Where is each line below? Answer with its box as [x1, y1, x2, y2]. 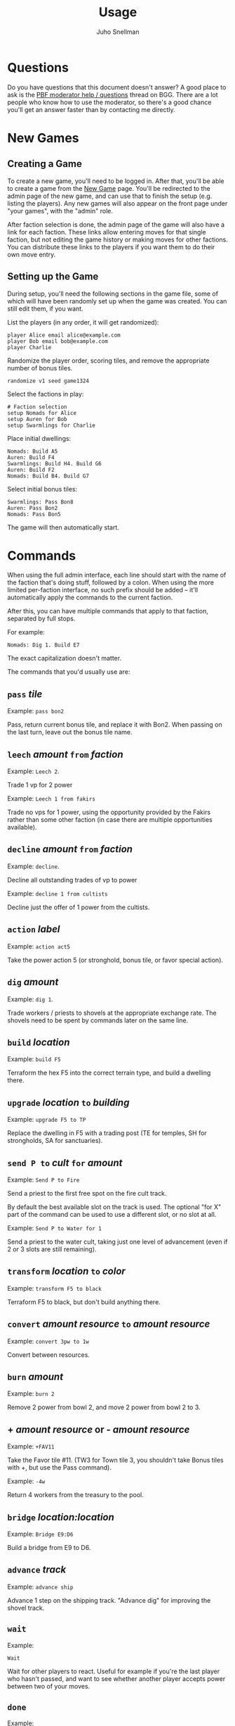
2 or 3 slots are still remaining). [7, 1244, 97, 1253]
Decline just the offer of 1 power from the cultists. [7, 903, 150, 911]
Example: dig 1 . [7, 994, 54, 1003]
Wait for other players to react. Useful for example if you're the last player [7, 1667, 220, 1675]
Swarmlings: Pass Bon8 [7, 498, 74, 506]
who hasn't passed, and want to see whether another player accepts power [7, 1674, 226, 1683]
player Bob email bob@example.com [7, 337, 109, 345]
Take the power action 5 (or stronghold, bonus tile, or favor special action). [7, 956, 223, 964]
